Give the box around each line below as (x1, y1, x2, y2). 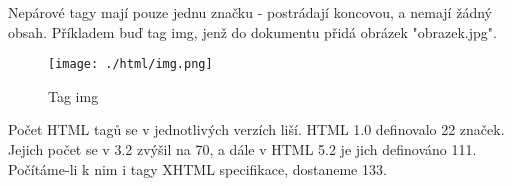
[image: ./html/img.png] (48, 57, 213, 72)
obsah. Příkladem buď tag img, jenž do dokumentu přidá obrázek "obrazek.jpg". (8, 21, 497, 42)
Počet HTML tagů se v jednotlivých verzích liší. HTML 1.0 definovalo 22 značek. (8, 119, 505, 140)
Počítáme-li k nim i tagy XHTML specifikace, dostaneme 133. (8, 158, 387, 179)
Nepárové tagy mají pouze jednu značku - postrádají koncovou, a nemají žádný (8, 2, 492, 22)
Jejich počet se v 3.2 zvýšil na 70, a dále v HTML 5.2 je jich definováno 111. (8, 139, 477, 160)
